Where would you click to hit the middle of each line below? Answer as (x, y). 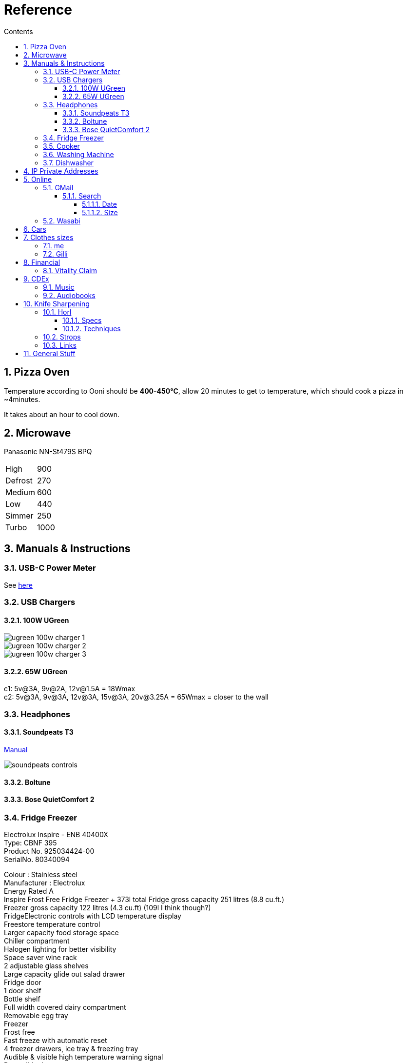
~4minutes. (22, 399)
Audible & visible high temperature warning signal (84, 1057)
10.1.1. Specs (82, 320)
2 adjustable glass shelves (46, 966)
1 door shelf (23, 991)
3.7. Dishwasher (68, 162)
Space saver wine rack (40, 958)
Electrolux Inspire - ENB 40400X (56, 835)
